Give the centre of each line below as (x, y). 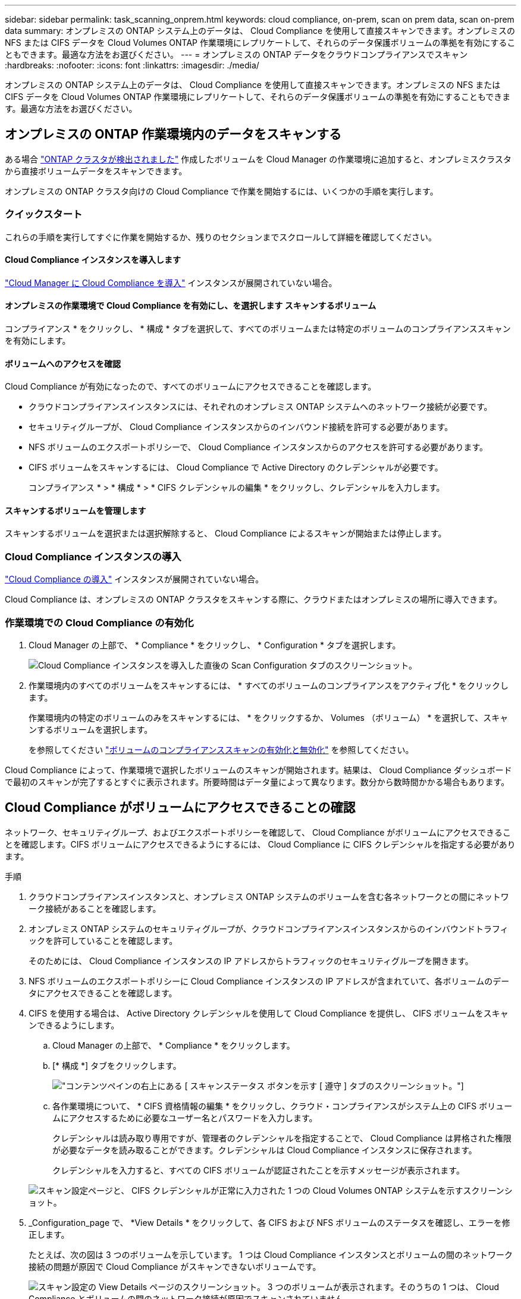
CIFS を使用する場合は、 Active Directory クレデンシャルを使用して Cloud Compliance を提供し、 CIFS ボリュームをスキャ (269, 1013)
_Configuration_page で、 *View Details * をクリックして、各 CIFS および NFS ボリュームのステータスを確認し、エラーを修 (269, 1222)
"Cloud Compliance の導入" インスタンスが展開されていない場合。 (134, 579)
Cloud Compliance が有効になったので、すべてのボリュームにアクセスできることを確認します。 (191, 387)
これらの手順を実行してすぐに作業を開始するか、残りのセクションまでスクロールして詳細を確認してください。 (221, 237)
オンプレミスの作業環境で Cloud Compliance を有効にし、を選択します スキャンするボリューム (191, 306)
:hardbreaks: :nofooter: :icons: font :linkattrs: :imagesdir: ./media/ (132, 65)
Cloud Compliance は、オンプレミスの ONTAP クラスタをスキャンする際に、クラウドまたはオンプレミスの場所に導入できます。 (253, 600)
